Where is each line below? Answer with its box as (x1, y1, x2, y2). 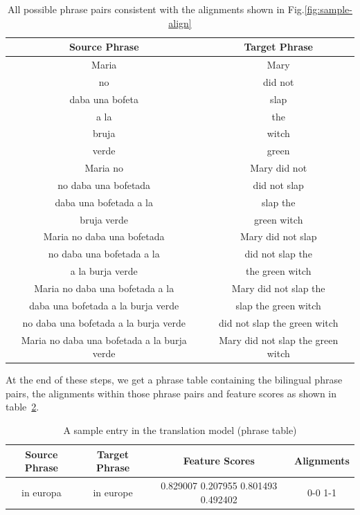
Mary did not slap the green (219, 332, 339, 347)
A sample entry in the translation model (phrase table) (63, 423, 297, 437)
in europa (21, 485, 62, 499)
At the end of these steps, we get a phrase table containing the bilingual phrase (6, 372, 343, 387)
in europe (93, 485, 133, 499)
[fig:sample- (304, 2, 352, 16)
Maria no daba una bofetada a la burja (21, 332, 187, 347)
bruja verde (80, 212, 129, 226)
